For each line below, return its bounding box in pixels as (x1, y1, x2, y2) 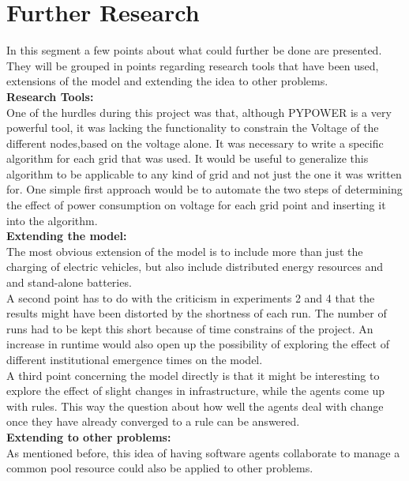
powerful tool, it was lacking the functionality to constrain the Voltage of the (6, 119, 379, 136)
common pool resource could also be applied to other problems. (6, 460, 313, 476)
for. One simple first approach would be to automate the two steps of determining (6, 181, 403, 197)
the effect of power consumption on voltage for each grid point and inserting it (6, 197, 386, 213)
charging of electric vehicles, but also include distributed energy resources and (6, 258, 384, 275)
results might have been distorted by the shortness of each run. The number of (6, 305, 387, 321)
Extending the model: (6, 227, 127, 244)
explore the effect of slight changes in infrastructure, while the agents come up (6, 382, 385, 399)
